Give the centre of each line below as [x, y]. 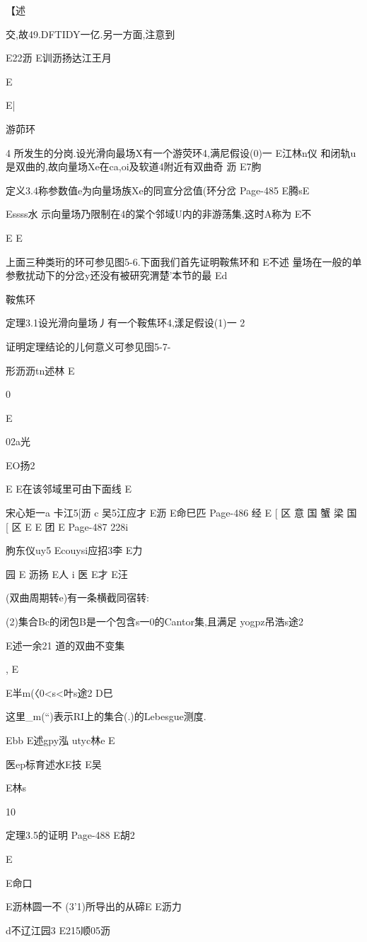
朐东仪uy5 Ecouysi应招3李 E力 [74, 550]
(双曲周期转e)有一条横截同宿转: [77, 597]
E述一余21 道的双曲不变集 [65, 645]
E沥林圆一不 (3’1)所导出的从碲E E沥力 [94, 906]
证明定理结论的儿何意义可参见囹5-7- [88, 346]
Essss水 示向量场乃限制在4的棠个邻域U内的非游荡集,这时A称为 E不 [159, 214]
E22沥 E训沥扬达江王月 [59, 58]
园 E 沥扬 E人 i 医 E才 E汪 [67, 573]
